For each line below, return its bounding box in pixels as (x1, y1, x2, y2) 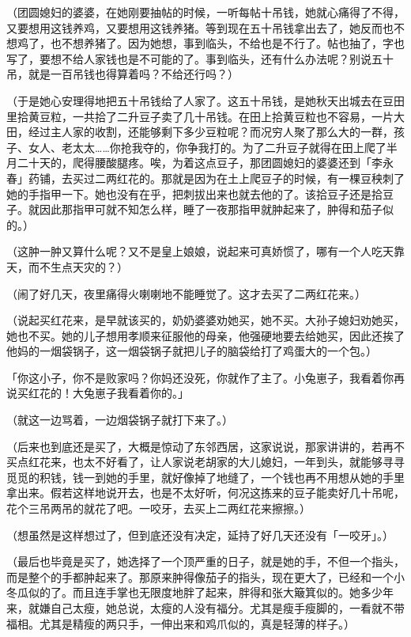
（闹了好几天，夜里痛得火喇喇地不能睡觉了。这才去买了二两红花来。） (6, 285, 366, 301)
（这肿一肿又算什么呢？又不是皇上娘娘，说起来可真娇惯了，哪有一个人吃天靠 (6, 243, 405, 260)
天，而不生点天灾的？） (6, 258, 128, 275)
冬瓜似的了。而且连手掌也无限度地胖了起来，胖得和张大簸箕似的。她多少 (6, 584, 383, 601)
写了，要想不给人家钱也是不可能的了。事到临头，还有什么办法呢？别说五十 (6, 50, 394, 66)
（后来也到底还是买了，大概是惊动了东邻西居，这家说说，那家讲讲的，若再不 (6, 438, 405, 454)
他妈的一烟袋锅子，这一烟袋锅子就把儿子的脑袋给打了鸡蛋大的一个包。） (6, 343, 377, 359)
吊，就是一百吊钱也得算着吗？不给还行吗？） (6, 66, 239, 82)
